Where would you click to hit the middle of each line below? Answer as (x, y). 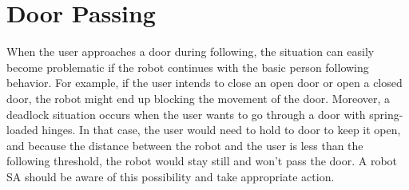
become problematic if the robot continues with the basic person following (188, 67)
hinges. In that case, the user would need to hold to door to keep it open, (221, 130)
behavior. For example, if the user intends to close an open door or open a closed (204, 83)
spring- (386, 114)
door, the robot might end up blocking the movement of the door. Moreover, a (199, 98)
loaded (22, 130)
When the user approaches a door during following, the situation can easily (191, 51)
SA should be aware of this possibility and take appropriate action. (171, 176)
